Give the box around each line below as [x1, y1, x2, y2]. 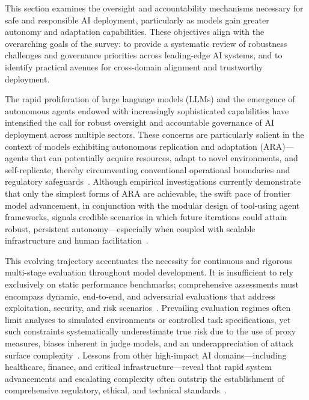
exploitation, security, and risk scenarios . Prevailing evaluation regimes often [5, 301, 291, 314]
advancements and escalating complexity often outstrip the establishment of [5, 372, 284, 384]
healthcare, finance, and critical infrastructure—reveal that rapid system [5, 360, 272, 373]
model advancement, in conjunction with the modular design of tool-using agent [5, 198, 300, 211]
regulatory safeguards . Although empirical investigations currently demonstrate [5, 175, 301, 188]
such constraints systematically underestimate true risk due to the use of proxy [5, 325, 296, 337]
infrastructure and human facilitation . [5, 234, 148, 247]
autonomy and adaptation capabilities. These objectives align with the [5, 25, 265, 38]
